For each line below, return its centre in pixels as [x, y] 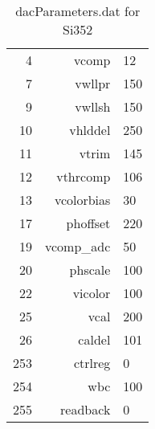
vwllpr [93, 83]
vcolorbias [82, 200]
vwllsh [93, 106]
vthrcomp [84, 176]
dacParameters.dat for [78, 11]
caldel [94, 339]
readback [86, 409]
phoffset [88, 223]
